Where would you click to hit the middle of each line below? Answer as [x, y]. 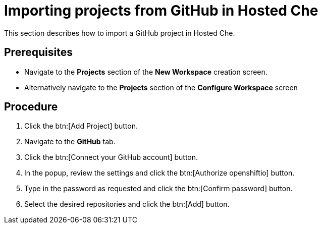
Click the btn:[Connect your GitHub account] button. [111, 157]
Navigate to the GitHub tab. [70, 142]
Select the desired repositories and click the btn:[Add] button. [127, 204]
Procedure [31, 107]
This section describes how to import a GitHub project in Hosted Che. [120, 33]
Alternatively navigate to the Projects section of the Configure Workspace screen [161, 87]
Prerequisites [38, 52]
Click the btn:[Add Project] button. [81, 126]
